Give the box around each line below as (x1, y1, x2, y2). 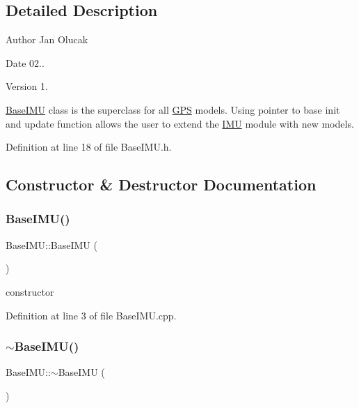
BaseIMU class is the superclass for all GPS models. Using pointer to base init (6, 102, 340, 116)
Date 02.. (6, 55, 45, 70)
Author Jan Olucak (6, 32, 88, 47)
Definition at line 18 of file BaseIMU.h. (6, 139, 172, 154)
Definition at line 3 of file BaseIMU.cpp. (6, 308, 177, 322)
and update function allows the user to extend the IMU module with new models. (6, 116, 354, 130)
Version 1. (6, 79, 48, 93)
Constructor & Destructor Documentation (6, 174, 317, 195)
